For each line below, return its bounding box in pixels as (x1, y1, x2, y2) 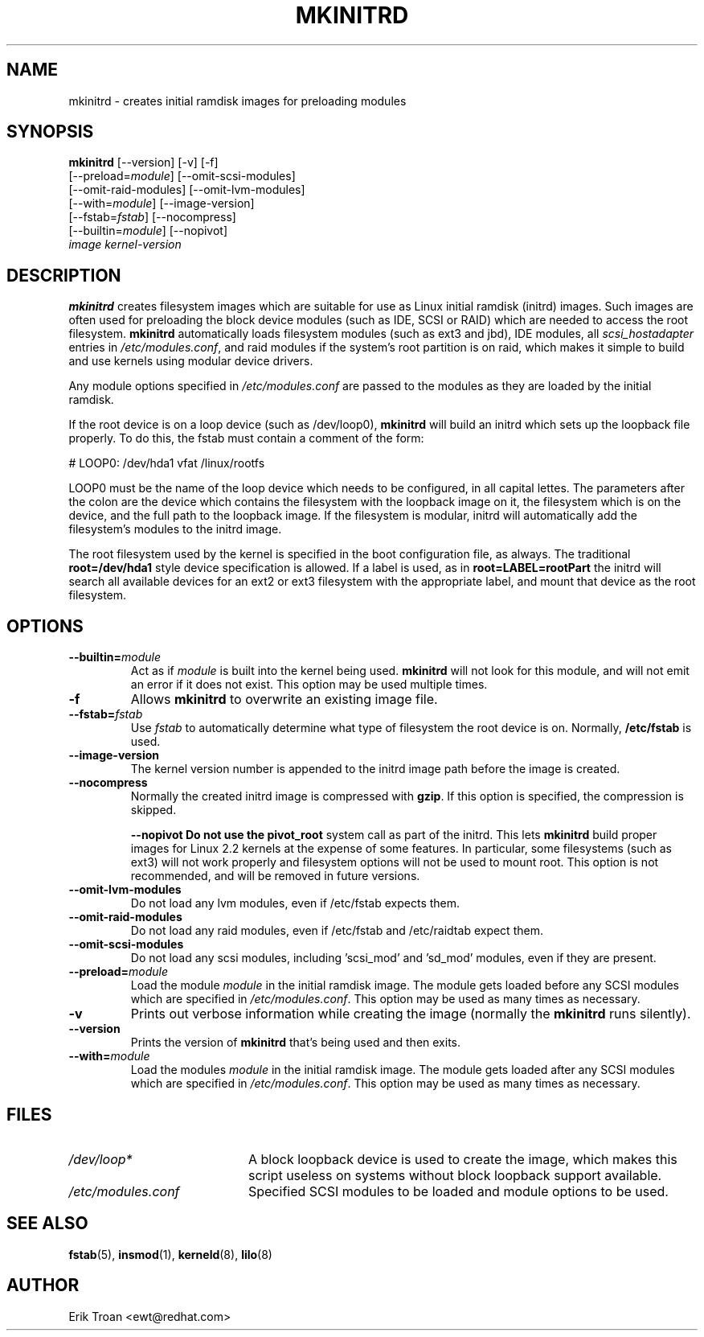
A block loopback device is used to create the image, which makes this (248, 1150, 677, 1167)
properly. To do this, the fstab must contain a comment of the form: (68, 431, 424, 446)
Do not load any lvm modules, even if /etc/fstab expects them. (130, 896, 460, 911)
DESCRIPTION (6, 265, 121, 286)
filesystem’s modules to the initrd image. (68, 522, 282, 537)
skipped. (130, 803, 177, 817)
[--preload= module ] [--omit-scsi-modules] (68, 169, 296, 183)
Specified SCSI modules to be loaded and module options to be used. (248, 1183, 669, 1199)
